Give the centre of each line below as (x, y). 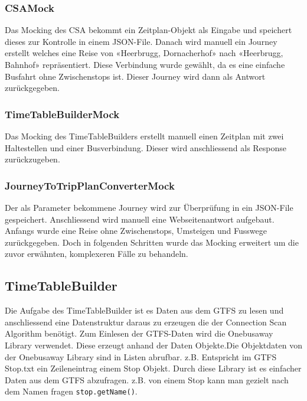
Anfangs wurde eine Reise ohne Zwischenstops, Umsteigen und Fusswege (136, 231)
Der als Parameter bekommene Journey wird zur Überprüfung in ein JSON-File (149, 207)
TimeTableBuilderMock (62, 114)
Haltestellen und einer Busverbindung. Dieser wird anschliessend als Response (146, 147)
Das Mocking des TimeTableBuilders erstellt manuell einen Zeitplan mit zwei (144, 136)
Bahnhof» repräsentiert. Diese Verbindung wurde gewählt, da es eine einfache (145, 64)
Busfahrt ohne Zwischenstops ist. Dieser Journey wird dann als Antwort (135, 76)
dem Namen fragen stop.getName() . (71, 391)
